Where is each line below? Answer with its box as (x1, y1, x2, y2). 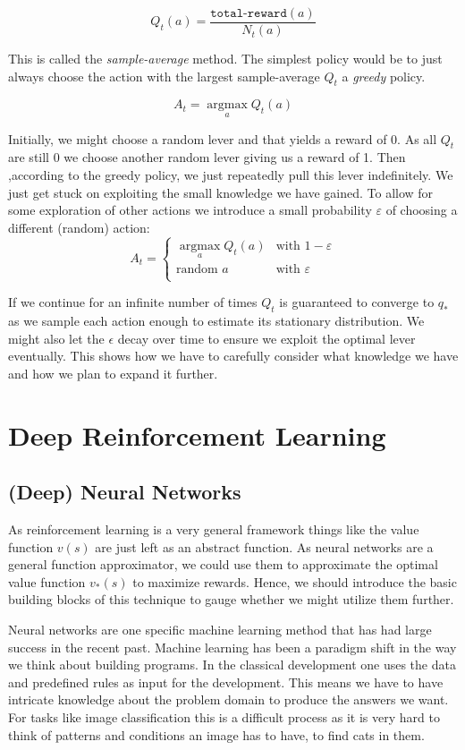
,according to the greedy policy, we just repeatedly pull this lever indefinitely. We (8, 166, 453, 184)
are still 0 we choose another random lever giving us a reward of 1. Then (8, 148, 406, 166)
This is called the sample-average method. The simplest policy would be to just (8, 49, 443, 68)
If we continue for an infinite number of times (8, 293, 258, 311)
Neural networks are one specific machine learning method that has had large (8, 619, 432, 638)
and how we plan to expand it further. (8, 363, 218, 382)
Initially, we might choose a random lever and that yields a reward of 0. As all (8, 129, 437, 148)
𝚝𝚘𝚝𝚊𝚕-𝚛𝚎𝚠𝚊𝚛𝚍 (210, 7, 287, 20)
